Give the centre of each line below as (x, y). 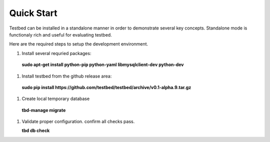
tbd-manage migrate (44, 110)
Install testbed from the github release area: (67, 76)
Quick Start (33, 13)
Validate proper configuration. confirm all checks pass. (78, 121)
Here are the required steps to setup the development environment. (79, 44)
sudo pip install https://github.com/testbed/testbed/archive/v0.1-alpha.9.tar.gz (106, 87)
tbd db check (36, 130)
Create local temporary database (56, 99)
